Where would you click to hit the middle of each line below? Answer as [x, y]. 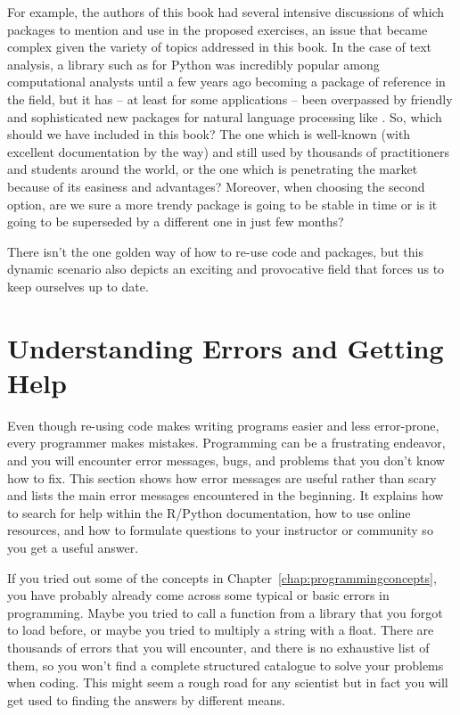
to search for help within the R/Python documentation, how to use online [209, 512]
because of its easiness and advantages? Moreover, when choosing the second [216, 186]
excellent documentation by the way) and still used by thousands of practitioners [228, 151]
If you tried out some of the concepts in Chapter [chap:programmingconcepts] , [222, 577]
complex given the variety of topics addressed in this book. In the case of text [220, 47]
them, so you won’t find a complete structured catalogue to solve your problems [226, 665]
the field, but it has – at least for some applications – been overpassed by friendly [230, 99]
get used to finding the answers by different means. [146, 699]
